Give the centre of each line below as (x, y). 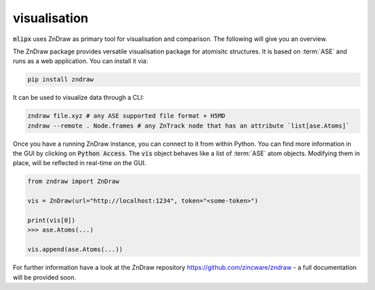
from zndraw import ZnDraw (73, 181)
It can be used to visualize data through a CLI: (78, 98)
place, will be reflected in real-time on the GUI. (80, 163)
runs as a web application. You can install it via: (81, 61)
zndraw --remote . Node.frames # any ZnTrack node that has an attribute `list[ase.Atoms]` (189, 126)
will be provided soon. (44, 277)
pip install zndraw (60, 79)
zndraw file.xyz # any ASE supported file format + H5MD (126, 116)
